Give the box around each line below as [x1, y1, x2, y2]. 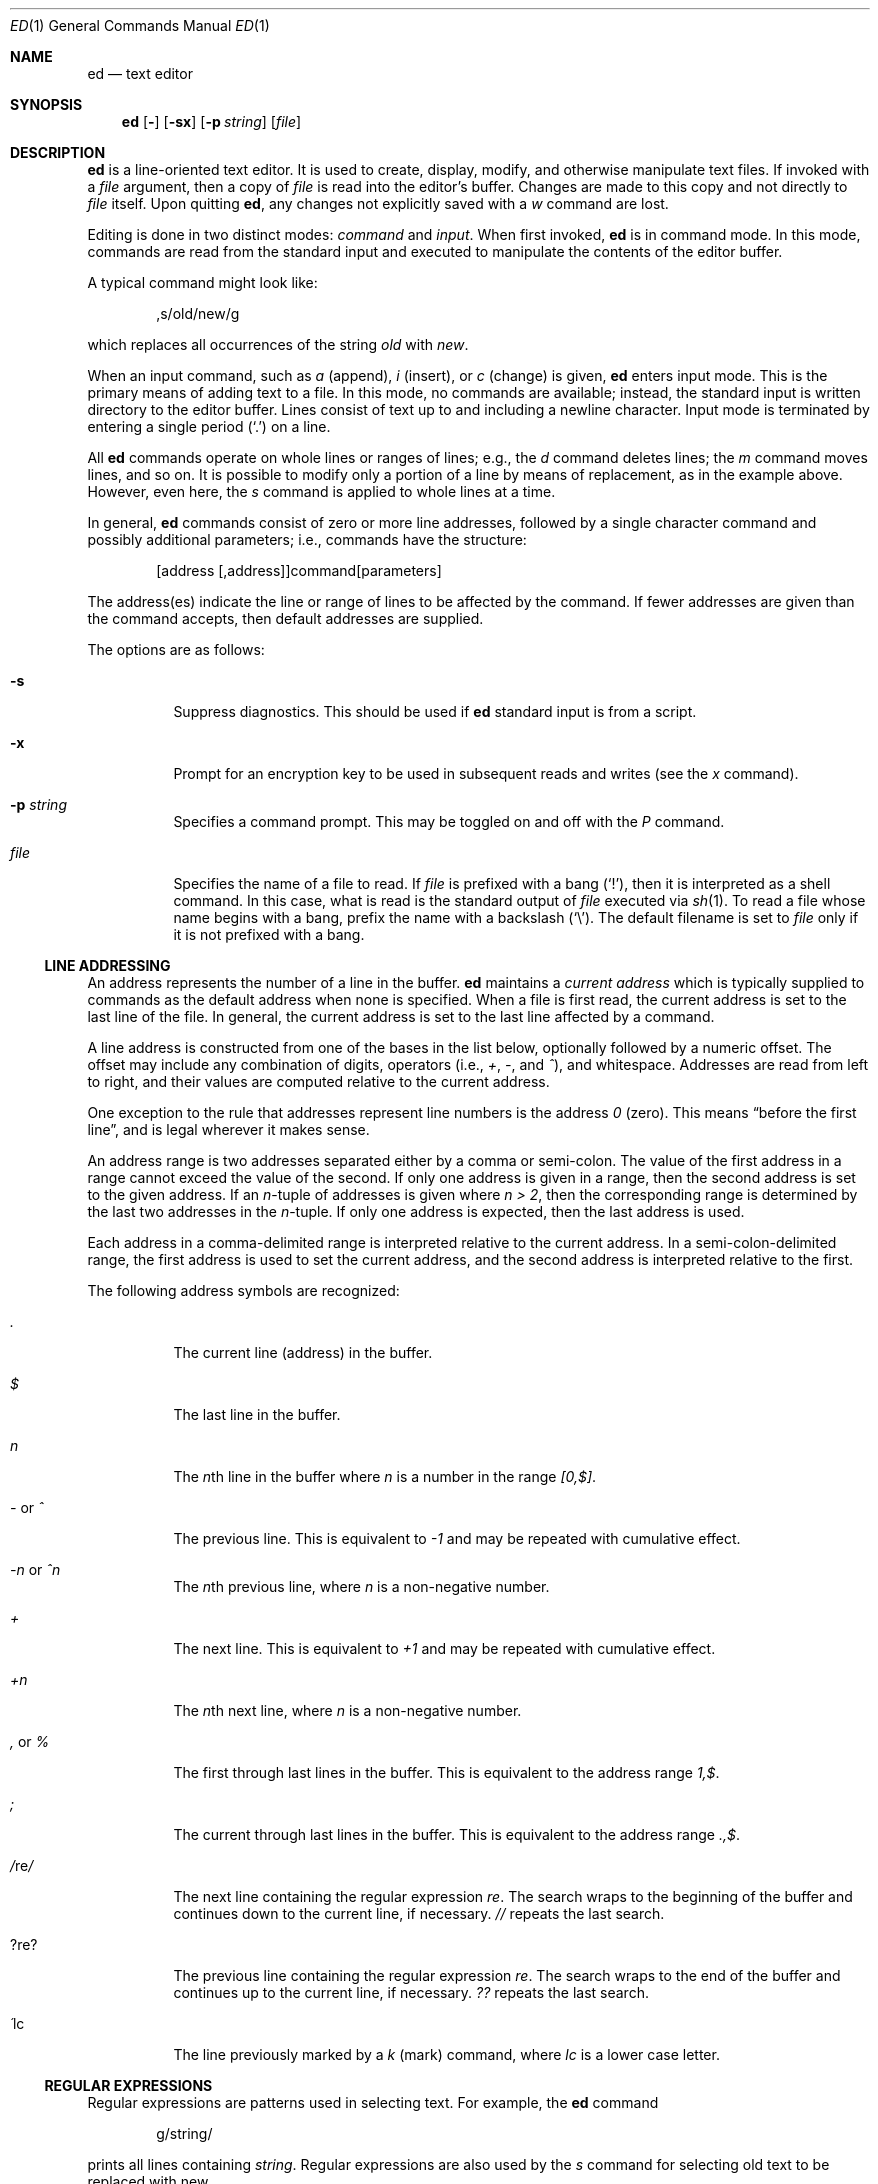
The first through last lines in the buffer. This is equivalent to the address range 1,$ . [173, 1764, 720, 1781]
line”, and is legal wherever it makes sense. [87, 1121, 370, 1138]
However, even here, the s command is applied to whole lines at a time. [87, 483, 556, 500]
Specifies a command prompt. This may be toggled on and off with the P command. [173, 813, 725, 830]
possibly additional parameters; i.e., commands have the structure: [87, 531, 527, 548]
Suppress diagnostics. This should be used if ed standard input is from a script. [173, 703, 697, 720]
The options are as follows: [87, 641, 265, 658]
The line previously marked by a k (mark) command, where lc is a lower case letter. [173, 2046, 720, 2063]
